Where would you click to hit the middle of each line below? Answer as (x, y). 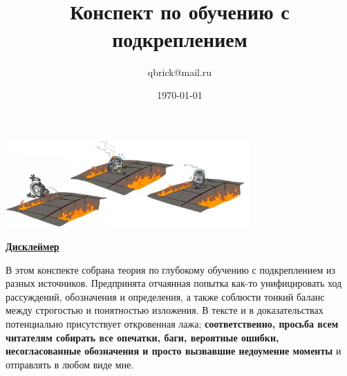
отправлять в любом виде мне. (70, 364)
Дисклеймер (32, 246)
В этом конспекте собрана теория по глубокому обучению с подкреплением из (171, 269)
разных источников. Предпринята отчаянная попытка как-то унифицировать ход (174, 283)
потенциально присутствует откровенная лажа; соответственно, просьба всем (172, 323)
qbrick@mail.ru (180, 72)
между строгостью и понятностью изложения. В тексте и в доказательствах (165, 310)
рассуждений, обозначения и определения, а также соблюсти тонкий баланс (165, 296)
